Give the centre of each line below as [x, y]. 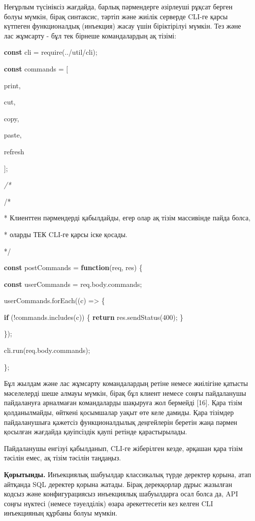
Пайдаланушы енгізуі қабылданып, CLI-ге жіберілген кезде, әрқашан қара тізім [123, 448]
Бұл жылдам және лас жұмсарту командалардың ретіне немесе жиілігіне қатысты [126, 383]
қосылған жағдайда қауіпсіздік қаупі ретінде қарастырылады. [96, 432]
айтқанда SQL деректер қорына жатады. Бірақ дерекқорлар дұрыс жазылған [118, 484]
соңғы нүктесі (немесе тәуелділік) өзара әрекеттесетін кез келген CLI [109, 503]
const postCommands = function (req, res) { [73, 267]
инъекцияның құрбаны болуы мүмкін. [61, 513]
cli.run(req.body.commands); [47, 350]
